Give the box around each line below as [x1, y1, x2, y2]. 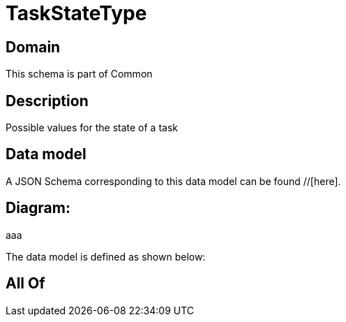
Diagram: [6, 199, 70, 217]
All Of [6, 275, 45, 293]
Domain [6, 38, 61, 56]
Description [6, 92, 89, 110]
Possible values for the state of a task [6, 122, 178, 134]
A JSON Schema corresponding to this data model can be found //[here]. [6, 175, 341, 187]
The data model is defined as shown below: [6, 250, 206, 263]
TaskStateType [6, 1, 147, 25]
